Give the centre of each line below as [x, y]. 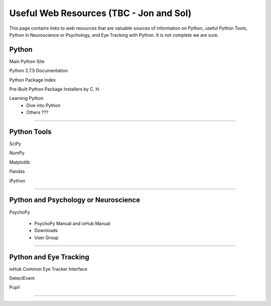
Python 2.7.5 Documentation [38, 71]
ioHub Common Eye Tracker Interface [48, 269]
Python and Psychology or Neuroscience [75, 200]
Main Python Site [27, 61]
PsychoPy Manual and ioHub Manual [72, 223]
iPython [17, 180]
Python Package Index [33, 80]
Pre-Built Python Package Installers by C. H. [55, 89]
